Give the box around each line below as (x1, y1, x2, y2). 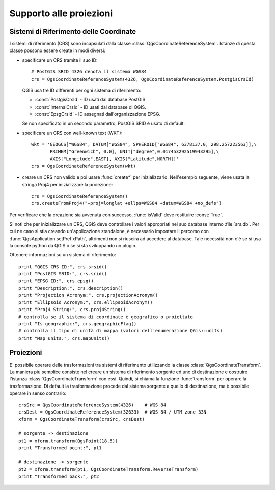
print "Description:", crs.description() (18, 286, 123, 291)
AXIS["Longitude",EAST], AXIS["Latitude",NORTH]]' (50, 156, 179, 162)
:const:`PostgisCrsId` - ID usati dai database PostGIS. (35, 97, 147, 103)
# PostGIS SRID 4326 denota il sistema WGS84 (31, 69, 147, 75)
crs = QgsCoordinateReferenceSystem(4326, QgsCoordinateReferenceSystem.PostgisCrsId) (31, 76, 254, 82)
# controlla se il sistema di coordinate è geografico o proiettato (18, 314, 193, 320)
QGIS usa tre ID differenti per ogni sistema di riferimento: (22, 87, 142, 94)
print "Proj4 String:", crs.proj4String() (18, 306, 126, 313)
